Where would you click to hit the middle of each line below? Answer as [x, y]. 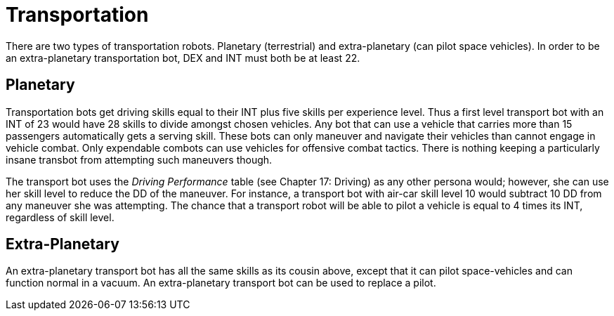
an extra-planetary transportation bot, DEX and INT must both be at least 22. [183, 58]
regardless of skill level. [60, 217]
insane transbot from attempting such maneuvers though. [139, 159]
